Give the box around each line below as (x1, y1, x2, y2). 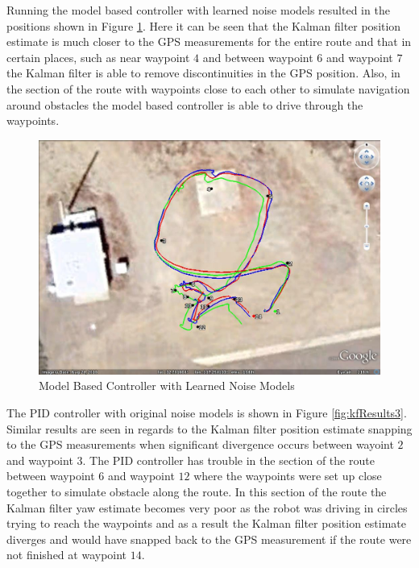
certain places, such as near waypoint (6, 48, 190, 65)
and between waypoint (202, 48, 313, 65)
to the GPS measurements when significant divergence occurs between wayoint (6, 436, 394, 453)
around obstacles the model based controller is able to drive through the (6, 96, 363, 113)
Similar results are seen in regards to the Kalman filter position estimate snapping (6, 420, 413, 437)
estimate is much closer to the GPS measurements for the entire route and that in (6, 33, 412, 50)
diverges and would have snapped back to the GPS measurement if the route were (6, 530, 412, 547)
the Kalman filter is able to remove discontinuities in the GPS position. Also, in (6, 64, 400, 81)
